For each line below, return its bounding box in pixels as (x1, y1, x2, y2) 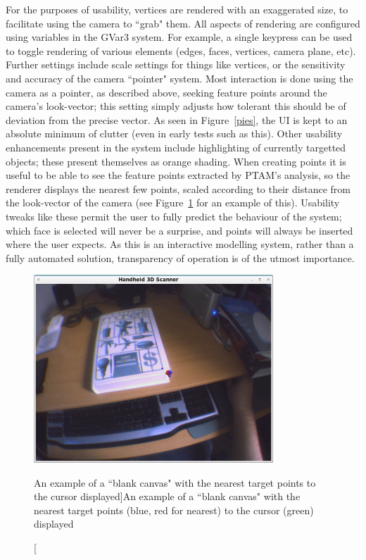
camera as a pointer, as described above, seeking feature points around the (6, 85, 327, 99)
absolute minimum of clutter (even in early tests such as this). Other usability (6, 126, 343, 141)
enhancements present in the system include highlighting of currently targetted (6, 139, 346, 154)
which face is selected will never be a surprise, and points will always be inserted (6, 223, 353, 237)
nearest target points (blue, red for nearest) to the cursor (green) (34, 502, 314, 517)
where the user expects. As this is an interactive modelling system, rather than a (6, 237, 354, 251)
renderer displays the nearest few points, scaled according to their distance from (6, 181, 351, 196)
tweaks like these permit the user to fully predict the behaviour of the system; (6, 209, 342, 223)
